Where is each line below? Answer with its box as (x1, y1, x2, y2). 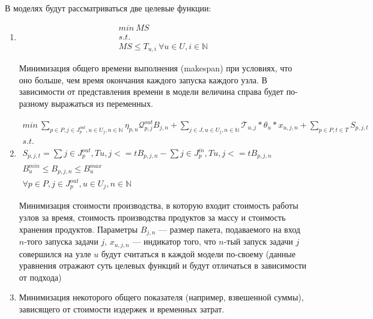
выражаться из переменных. (51, 97, 153, 109)
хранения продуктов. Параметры (19, 222, 138, 235)
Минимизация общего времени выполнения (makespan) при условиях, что (19, 62, 293, 74)
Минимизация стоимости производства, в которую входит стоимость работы (19, 199, 299, 212)
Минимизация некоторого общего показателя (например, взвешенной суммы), (19, 291, 304, 303)
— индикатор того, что (132, 235, 216, 248)
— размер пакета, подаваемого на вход (159, 222, 300, 235)
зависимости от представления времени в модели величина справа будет (19, 85, 284, 98)
